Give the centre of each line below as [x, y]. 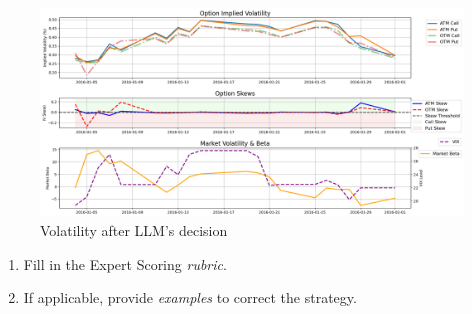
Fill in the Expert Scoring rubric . [125, 263]
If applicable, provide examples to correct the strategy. [190, 297]
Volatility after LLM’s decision [134, 230]
